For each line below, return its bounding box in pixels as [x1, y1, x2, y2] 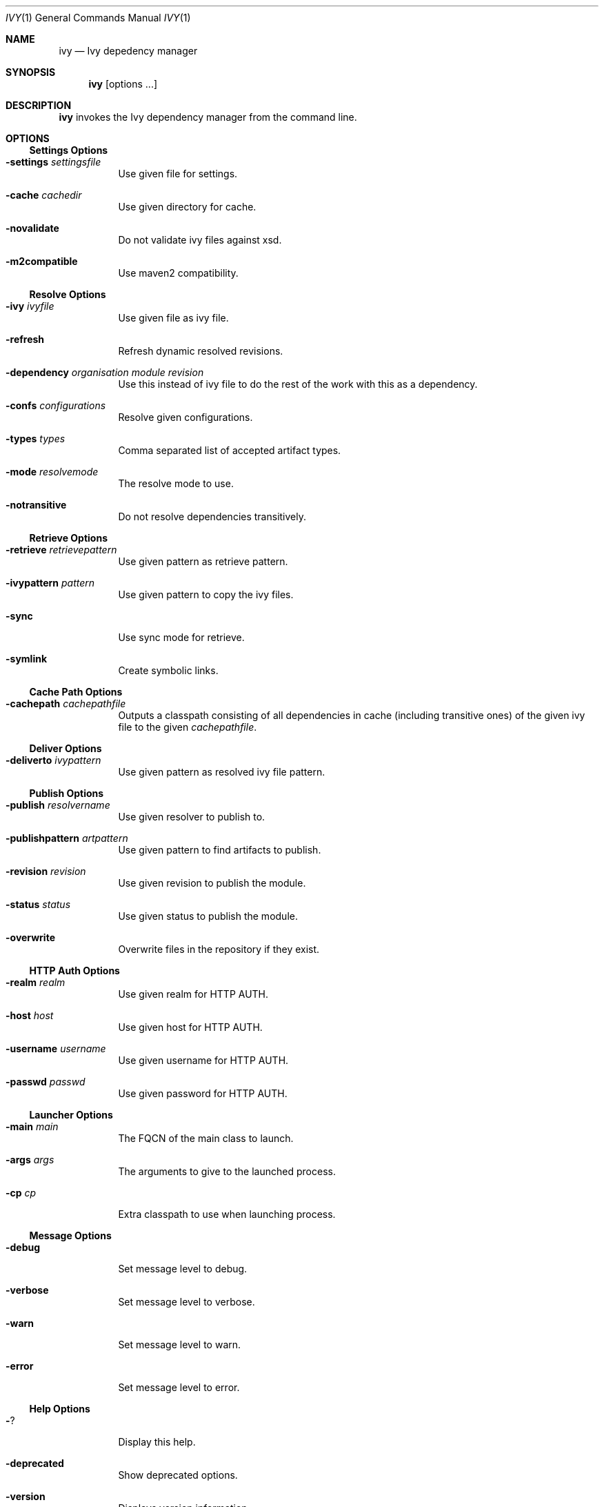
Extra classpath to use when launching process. [118, 1208, 336, 1220]
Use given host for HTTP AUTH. [118, 1021, 263, 1033]
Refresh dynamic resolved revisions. [118, 345, 283, 357]
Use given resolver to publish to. [118, 811, 265, 823]
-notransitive [6, 499, 67, 511]
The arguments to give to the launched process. [118, 1165, 336, 1177]
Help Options [29, 1403, 90, 1415]
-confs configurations [6, 400, 106, 411]
